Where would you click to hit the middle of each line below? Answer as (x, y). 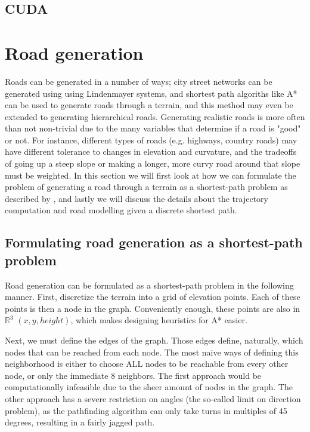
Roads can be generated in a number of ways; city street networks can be (139, 81)
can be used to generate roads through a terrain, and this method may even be (149, 105)
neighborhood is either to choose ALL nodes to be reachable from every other (147, 364)
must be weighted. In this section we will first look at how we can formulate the (151, 175)
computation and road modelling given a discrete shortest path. (121, 210)
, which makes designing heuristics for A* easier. (159, 320)
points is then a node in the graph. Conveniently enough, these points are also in (153, 308)
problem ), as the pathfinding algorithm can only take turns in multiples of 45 (146, 410)
